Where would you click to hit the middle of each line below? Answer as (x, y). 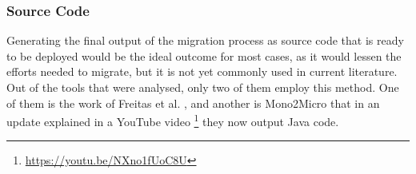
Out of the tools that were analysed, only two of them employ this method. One (203, 87)
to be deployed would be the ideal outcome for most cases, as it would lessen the (204, 55)
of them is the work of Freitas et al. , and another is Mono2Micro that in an (193, 103)
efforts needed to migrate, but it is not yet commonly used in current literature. (202, 71)
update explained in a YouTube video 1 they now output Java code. (173, 120)
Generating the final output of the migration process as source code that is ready (205, 40)
